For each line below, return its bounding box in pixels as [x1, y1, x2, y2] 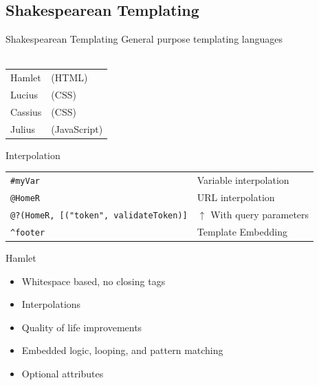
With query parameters [210, 207, 309, 221]
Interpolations [21, 297, 81, 311]
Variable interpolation [197, 173, 289, 187]
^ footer [10, 227, 45, 238]
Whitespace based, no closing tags [21, 273, 166, 288]
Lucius [10, 87, 38, 101]
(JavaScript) [51, 121, 103, 136]
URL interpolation [197, 190, 275, 205]
